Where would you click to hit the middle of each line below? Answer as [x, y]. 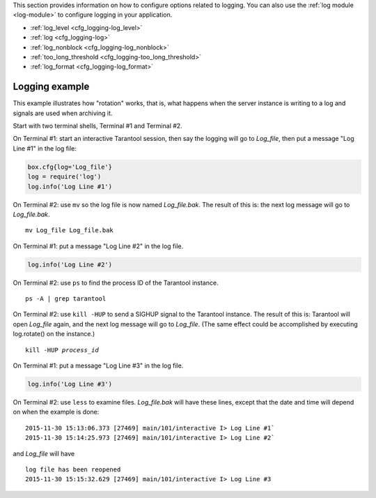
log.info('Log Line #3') [70, 384]
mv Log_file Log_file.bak [70, 231]
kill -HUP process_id [62, 350]
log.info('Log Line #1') [70, 186]
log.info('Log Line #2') [70, 264]
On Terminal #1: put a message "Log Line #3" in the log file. [98, 365]
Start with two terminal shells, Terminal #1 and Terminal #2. [97, 126]
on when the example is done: [56, 412]
